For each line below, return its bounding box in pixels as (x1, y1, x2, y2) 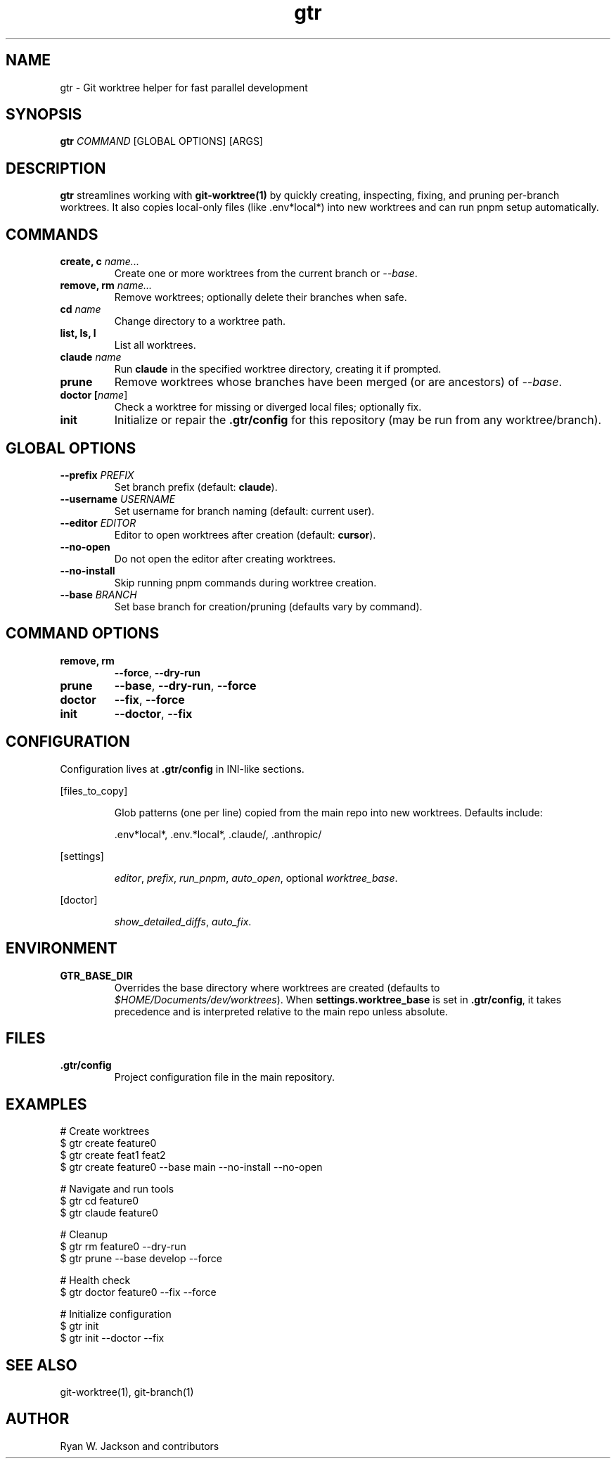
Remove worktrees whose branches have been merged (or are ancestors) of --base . (114, 375, 563, 390)
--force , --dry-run (114, 666, 201, 679)
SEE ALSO (6, 1356, 77, 1374)
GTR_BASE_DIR (60, 969, 133, 982)
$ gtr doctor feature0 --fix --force (60, 1286, 217, 1299)
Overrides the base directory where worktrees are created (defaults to (114, 981, 440, 994)
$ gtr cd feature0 (60, 1195, 139, 1207)
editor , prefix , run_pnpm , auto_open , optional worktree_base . (114, 871, 398, 884)
